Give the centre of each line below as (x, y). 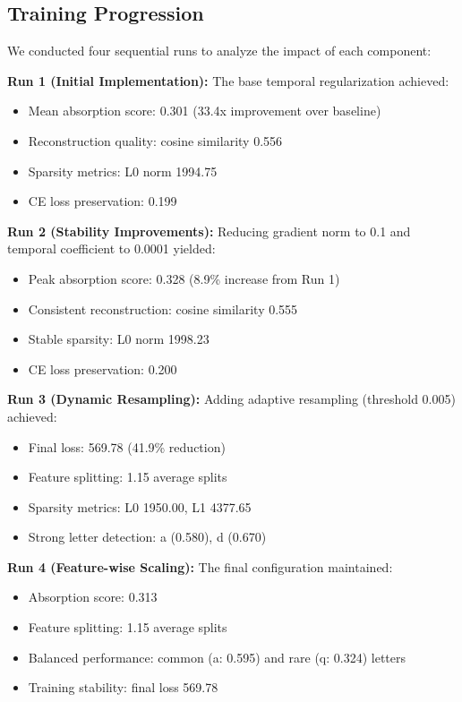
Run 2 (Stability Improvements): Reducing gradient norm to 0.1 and (209, 231)
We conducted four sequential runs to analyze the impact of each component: (219, 51)
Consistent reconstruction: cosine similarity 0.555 (163, 308)
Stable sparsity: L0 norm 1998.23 (119, 339)
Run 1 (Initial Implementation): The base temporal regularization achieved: (228, 80)
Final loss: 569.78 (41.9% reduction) (127, 446)
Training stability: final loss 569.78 (123, 687)
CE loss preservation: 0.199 (103, 201)
